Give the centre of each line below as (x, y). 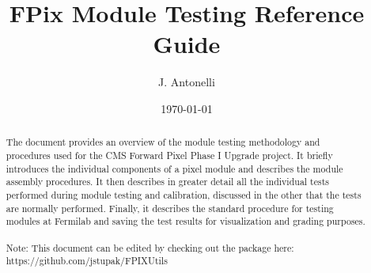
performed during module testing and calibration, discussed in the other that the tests (184, 194)
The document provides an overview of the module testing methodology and (163, 142)
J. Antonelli (187, 82)
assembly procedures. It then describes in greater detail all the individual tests (168, 182)
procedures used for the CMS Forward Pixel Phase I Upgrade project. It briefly (169, 155)
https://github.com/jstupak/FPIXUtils (87, 261)
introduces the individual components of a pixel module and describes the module (174, 168)
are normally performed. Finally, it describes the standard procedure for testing (170, 208)
